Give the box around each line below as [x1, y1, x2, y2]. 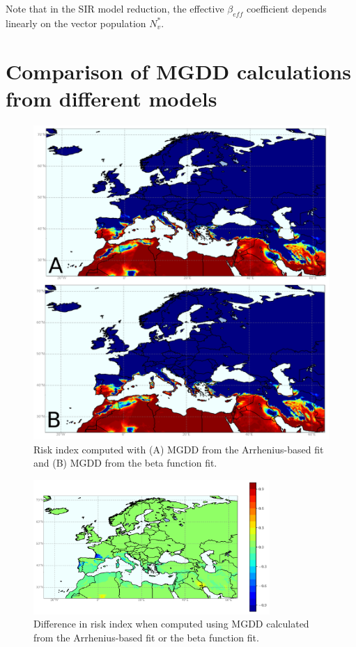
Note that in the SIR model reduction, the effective [6, 1, 224, 15]
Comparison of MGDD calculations [6, 56, 351, 85]
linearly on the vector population [6, 15, 146, 30]
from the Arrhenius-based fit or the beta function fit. [33, 630, 259, 644]
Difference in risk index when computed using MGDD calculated [33, 616, 309, 631]
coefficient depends [246, 1, 327, 15]
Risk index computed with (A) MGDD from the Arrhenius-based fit [33, 442, 324, 456]
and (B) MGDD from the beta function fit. [33, 455, 217, 470]
